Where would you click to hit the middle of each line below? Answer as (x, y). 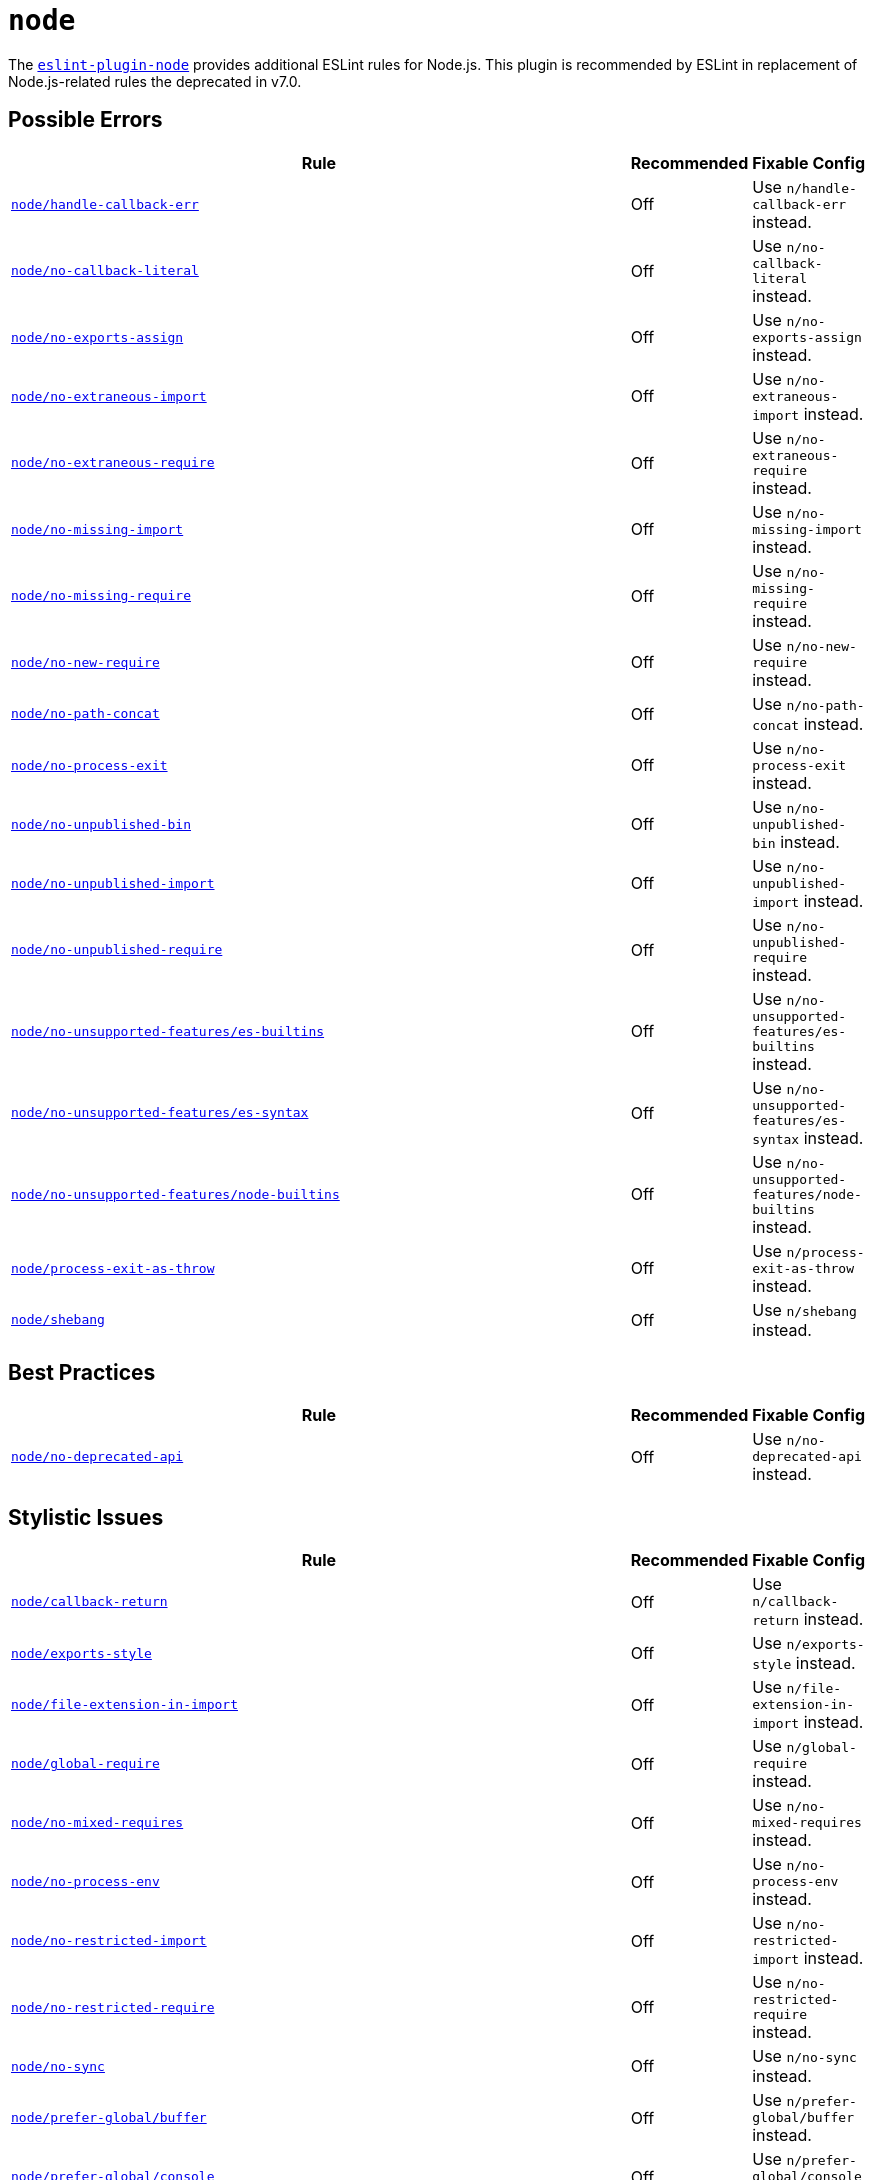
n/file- (814, 1689)
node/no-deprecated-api (97, 1457)
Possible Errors (85, 120)
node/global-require (85, 1764)
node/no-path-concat (85, 714)
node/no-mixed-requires (97, 1823)
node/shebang (58, 1320)
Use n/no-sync (804, 2056)
